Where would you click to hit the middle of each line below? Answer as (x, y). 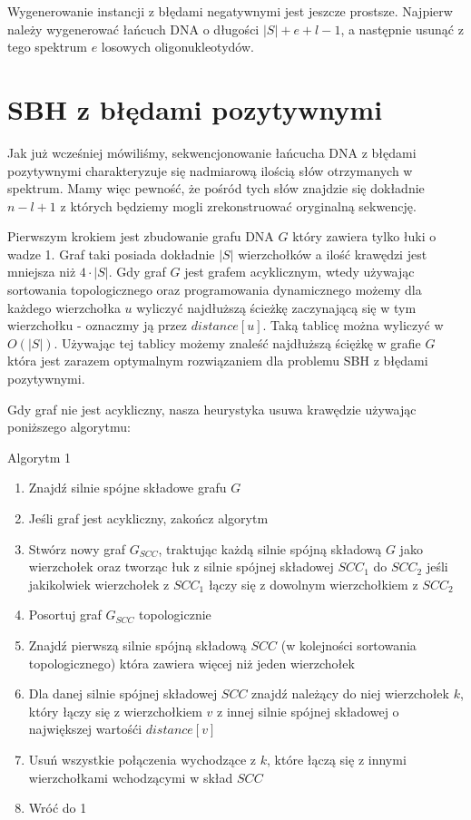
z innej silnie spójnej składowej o (308, 711)
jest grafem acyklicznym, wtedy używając (299, 272)
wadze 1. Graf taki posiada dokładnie (111, 254)
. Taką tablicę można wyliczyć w (353, 325)
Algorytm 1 (39, 457)
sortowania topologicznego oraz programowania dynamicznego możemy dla (215, 290)
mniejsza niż (42, 272)
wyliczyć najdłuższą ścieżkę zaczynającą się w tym (276, 307)
